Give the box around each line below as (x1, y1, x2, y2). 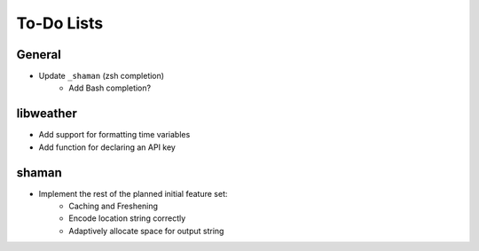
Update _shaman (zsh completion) (38, 71, 164, 82)
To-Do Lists (16, 13, 104, 33)
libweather (16, 106, 77, 122)
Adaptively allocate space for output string (68, 225, 224, 236)
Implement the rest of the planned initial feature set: (38, 188, 228, 199)
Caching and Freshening (68, 200, 159, 212)
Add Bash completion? (68, 82, 151, 93)
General (16, 47, 62, 62)
